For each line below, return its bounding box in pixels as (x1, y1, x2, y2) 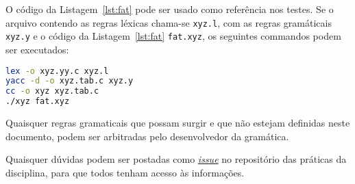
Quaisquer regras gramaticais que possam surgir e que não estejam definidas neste (5, 116, 350, 129)
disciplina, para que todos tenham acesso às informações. (5, 165, 245, 179)
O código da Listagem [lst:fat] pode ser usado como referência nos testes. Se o (5, 2, 334, 16)
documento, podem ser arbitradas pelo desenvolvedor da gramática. (5, 129, 289, 143)
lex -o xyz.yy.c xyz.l (5, 66, 109, 76)
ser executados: (5, 42, 69, 56)
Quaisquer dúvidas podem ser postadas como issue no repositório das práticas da (5, 152, 347, 166)
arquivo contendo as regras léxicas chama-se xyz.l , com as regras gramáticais (5, 15, 332, 29)
